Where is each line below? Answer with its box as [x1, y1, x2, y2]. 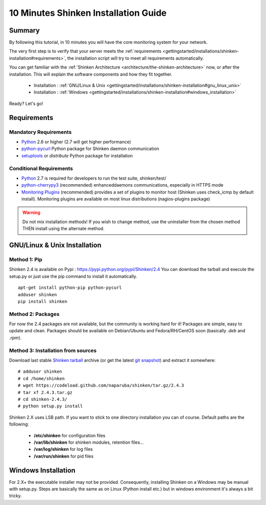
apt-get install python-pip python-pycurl [18, 285, 122, 291]
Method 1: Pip [9, 256, 43, 263]
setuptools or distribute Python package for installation [21, 153, 133, 158]
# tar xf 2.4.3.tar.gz [18, 389, 73, 395]
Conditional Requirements [9, 165, 73, 172]
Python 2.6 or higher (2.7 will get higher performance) [21, 139, 132, 145]
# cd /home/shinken [18, 376, 65, 381]
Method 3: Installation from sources [9, 347, 97, 354]
